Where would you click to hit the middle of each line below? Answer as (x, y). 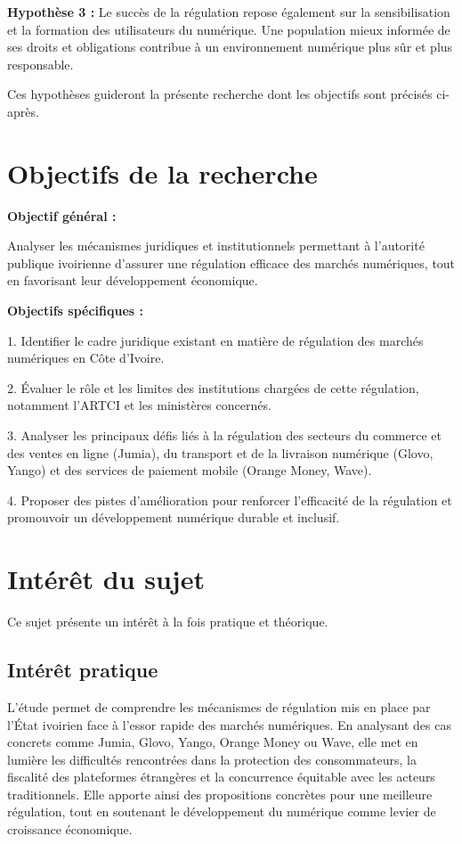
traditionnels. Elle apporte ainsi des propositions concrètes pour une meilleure (220, 794)
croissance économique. (70, 829)
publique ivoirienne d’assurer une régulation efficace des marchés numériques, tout (231, 262)
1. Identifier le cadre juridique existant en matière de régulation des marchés (215, 340)
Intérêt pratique (83, 670)
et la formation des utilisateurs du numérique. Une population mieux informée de (229, 29)
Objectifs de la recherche (162, 172)
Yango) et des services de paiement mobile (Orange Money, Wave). (190, 470)
